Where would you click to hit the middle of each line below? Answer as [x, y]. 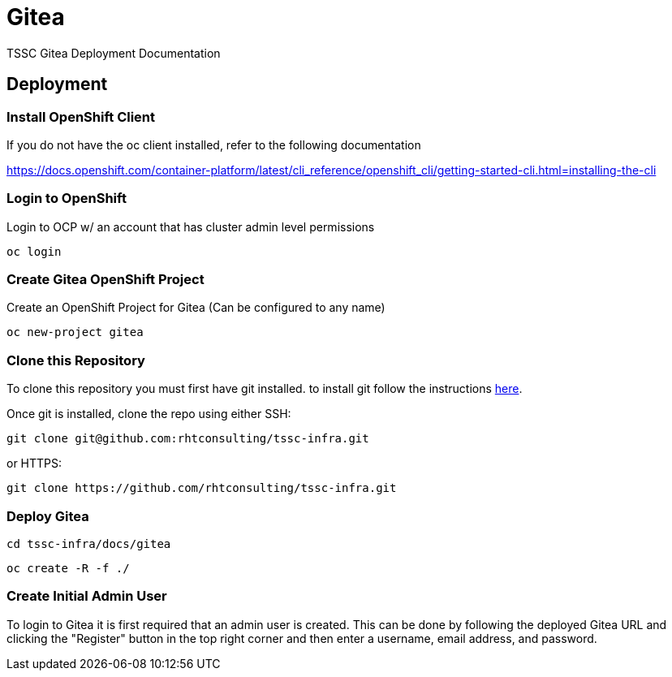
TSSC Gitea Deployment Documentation [114, 53]
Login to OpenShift [67, 198]
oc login [34, 251]
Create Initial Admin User [87, 596]
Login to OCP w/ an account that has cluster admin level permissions [191, 226]
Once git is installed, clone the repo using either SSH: [149, 414]
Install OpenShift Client [81, 116]
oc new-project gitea [75, 332]
